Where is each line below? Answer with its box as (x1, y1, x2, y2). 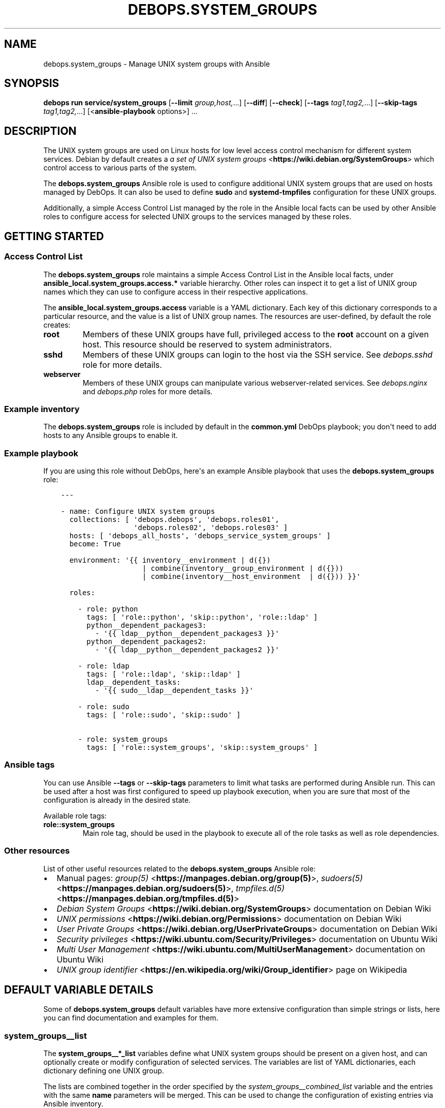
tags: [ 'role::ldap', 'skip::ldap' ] (86, 670, 241, 678)
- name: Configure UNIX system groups (60, 507, 215, 515)
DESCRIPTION (4, 124, 77, 137)
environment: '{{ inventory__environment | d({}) (69, 556, 271, 564)
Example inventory (4, 403, 80, 414)
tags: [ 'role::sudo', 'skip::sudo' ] (86, 711, 241, 719)
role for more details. (82, 359, 162, 370)
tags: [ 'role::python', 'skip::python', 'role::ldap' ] (86, 613, 318, 621)
